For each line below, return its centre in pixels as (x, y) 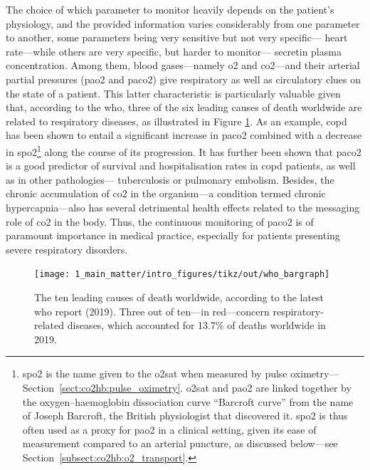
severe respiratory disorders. (67, 249)
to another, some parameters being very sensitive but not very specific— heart (177, 37)
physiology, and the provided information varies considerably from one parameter (183, 23)
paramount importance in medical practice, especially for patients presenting (173, 235)
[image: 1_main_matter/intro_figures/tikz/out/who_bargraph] (182, 275)
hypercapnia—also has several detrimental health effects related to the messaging (183, 207)
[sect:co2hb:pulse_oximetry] (120, 387)
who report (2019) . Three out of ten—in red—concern (152, 311)
